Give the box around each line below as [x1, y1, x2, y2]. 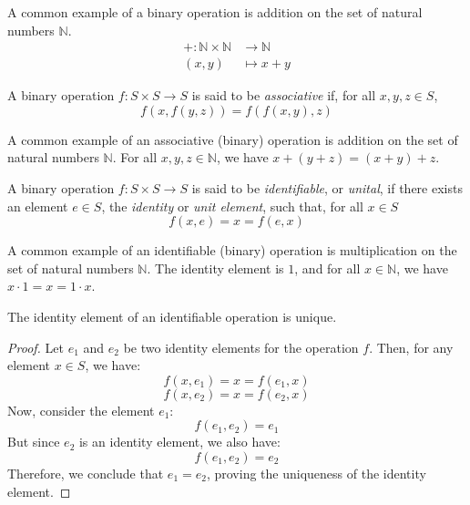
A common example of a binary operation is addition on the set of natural [7, 3, 423, 21]
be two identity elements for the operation [123, 337, 359, 356]
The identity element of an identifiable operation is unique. [7, 307, 337, 325]
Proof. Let [7, 337, 64, 356]
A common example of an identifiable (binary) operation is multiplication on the [7, 241, 457, 260]
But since [7, 432, 60, 451]
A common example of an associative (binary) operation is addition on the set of [7, 129, 458, 149]
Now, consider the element [7, 400, 155, 419]
